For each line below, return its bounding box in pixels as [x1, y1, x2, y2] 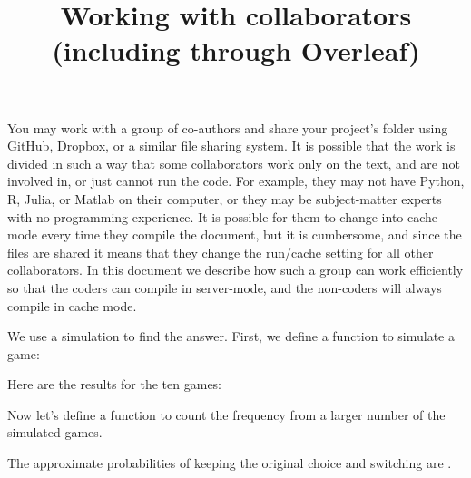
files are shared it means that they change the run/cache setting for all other [7, 242, 434, 261]
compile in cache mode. [7, 296, 137, 315]
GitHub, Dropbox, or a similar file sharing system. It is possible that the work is [7, 136, 456, 155]
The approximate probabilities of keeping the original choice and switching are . [7, 454, 452, 473]
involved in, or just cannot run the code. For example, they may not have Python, [7, 171, 465, 190]
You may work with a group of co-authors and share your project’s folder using [7, 118, 448, 137]
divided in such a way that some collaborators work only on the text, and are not [7, 153, 460, 172]
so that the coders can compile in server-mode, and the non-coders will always [7, 278, 442, 297]
